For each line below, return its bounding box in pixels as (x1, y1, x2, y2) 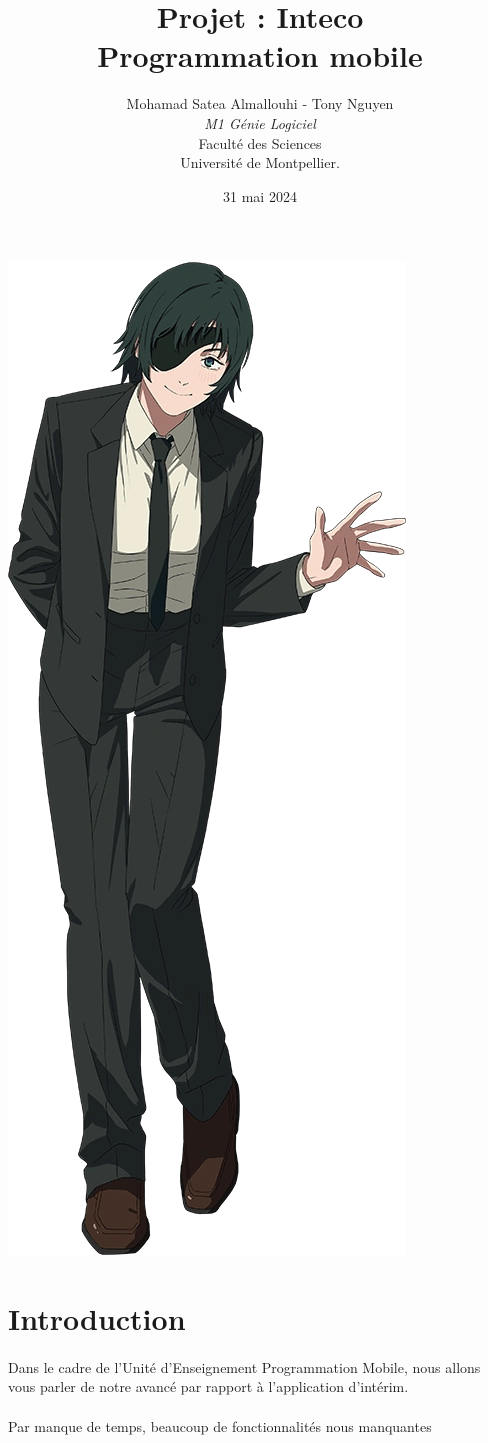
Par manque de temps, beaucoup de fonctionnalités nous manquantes (8, 1415, 432, 1436)
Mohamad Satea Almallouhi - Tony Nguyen (126, 93, 394, 114)
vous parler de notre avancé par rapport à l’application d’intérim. (8, 1376, 409, 1397)
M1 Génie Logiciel (204, 112, 316, 133)
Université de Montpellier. (180, 152, 340, 173)
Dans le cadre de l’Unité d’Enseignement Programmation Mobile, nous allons (8, 1356, 481, 1377)
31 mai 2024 (223, 185, 297, 206)
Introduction (8, 1298, 186, 1339)
